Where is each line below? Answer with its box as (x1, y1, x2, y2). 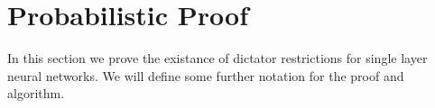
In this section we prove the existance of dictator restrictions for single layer (7, 49, 428, 67)
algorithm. (7, 84, 65, 103)
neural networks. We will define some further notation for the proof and (7, 66, 404, 85)
